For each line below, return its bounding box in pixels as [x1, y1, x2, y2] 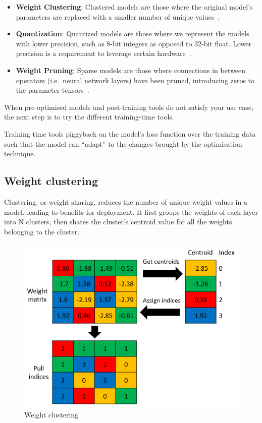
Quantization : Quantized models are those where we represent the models [16, 28, 249, 39]
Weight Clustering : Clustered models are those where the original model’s [16, 2, 253, 12]
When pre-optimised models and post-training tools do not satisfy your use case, [4, 101, 253, 112]
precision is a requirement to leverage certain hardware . [16, 48, 191, 58]
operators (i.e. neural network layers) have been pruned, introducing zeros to [16, 75, 255, 85]
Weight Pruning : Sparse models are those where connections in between [16, 65, 245, 75]
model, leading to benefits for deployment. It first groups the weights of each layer [4, 206, 258, 217]
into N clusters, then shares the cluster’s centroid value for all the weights [4, 216, 232, 227]
